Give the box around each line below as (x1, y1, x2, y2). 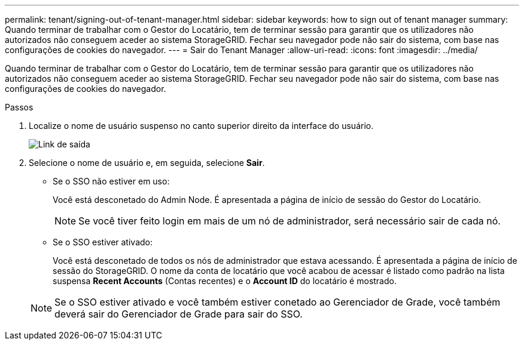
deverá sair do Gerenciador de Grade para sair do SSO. (54, 308, 303, 320)
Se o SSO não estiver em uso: (53, 176, 170, 186)
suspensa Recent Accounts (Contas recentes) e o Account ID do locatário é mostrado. (53, 276, 397, 286)
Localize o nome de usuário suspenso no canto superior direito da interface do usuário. (29, 121, 374, 131)
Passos (5, 102, 33, 112)
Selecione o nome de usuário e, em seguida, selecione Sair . (29, 158, 265, 168)
